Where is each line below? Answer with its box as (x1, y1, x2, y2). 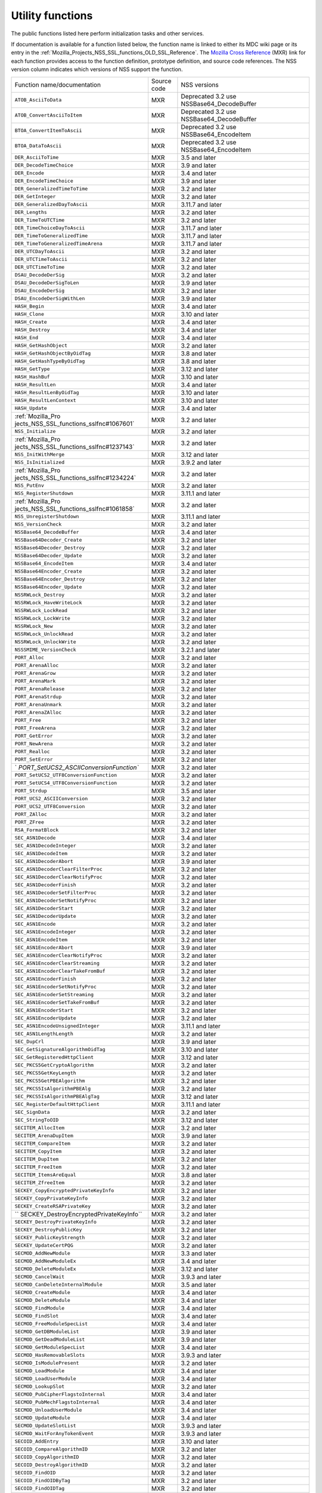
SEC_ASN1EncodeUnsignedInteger (14, 1023, 100, 1029)
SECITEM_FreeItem (14, 1164, 62, 1170)
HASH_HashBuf (14, 374, 50, 380)
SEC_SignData (14, 1109, 50, 1115)
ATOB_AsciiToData (14, 97, 62, 103)
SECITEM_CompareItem (14, 1141, 71, 1147)
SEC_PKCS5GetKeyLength (14, 1070, 77, 1076)
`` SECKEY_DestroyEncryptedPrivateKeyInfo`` (14, 1210, 143, 1218)
